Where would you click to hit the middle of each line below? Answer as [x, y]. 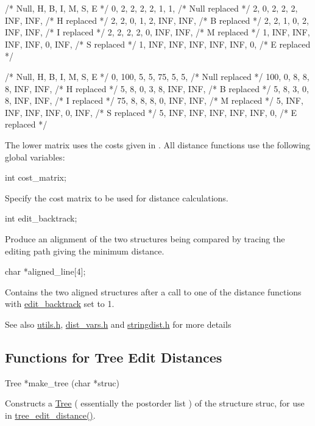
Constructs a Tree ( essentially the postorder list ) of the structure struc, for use [155, 403]
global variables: [35, 157]
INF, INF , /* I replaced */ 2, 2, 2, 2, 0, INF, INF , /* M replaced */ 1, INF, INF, [157, 32]
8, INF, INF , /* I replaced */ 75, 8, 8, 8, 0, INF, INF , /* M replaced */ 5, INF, [154, 100]
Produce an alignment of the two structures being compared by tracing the [145, 238]
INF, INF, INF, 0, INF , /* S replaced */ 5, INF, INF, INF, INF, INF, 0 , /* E [151, 112]
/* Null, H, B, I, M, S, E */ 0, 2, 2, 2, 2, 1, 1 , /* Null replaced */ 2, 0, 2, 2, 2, [151, 8]
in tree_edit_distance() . [50, 415]
